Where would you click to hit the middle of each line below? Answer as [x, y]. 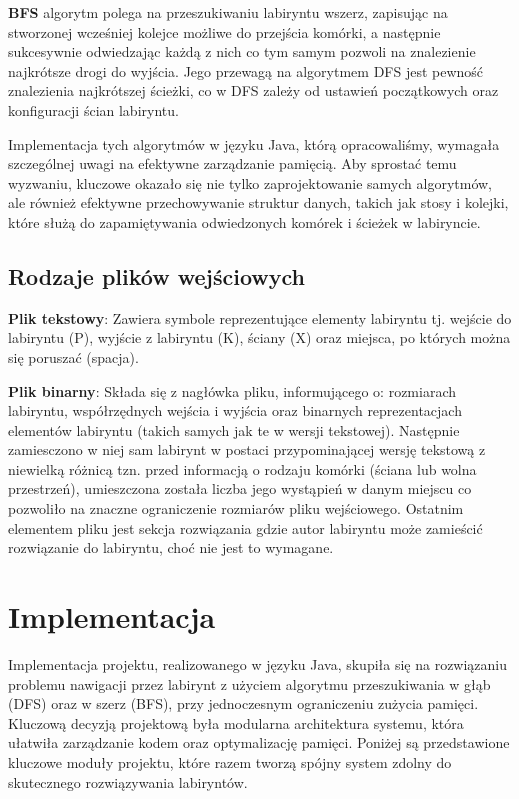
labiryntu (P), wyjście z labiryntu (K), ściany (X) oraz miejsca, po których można [259, 337]
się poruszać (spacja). [73, 356]
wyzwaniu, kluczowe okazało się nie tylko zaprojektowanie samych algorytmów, [250, 182]
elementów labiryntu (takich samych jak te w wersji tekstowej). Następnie [234, 429]
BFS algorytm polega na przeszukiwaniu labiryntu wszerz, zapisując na [228, 12]
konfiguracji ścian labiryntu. [93, 109]
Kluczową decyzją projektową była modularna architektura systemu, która [236, 722]
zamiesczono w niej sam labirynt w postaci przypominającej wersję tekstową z [247, 449]
